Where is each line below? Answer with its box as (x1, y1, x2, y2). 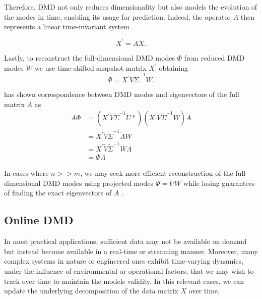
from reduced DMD (184, 53, 245, 63)
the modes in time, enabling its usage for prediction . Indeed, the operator (4, 11, 231, 22)
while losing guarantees (183, 177, 255, 188)
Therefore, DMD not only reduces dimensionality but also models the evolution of (4, 2, 257, 12)
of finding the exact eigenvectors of (4, 187, 112, 198)
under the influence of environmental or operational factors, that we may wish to (4, 265, 254, 276)
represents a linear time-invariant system (4, 21, 129, 32)
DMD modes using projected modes (43, 177, 153, 188)
